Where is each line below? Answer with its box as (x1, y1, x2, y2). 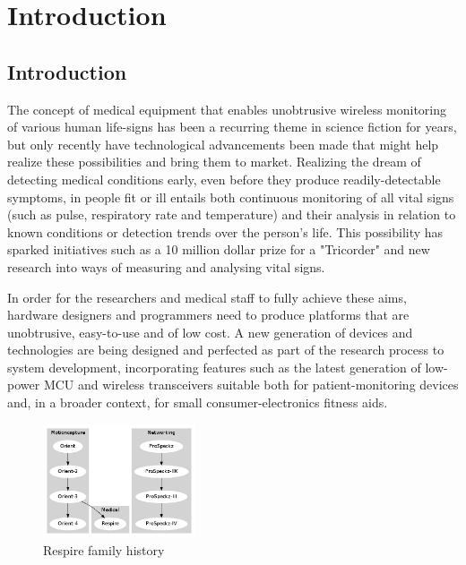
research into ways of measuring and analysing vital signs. (7, 257, 325, 276)
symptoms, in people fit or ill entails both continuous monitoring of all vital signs (7, 187, 454, 206)
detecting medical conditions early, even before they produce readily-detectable (7, 169, 441, 188)
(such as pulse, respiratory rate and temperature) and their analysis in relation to (7, 205, 456, 224)
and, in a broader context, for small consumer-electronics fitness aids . (7, 393, 388, 412)
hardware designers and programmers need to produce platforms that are (7, 305, 410, 324)
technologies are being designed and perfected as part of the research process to (7, 340, 444, 359)
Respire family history (43, 540, 165, 559)
